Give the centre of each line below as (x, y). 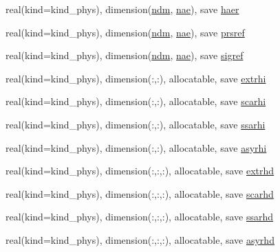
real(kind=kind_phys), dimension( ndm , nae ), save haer (122, 9)
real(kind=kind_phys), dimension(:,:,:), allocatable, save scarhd (140, 193)
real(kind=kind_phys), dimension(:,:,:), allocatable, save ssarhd (140, 217)
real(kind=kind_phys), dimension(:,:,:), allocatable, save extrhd (140, 171)
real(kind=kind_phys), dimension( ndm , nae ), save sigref (125, 55)
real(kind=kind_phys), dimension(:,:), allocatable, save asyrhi (136, 147)
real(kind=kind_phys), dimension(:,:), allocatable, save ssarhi (136, 124)
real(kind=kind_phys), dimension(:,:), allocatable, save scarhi (136, 101)
